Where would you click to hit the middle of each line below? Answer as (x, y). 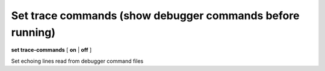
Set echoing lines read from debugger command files (77, 61)
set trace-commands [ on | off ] (51, 50)
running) (33, 32)
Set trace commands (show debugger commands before (155, 16)
